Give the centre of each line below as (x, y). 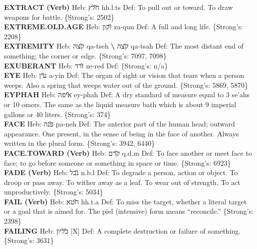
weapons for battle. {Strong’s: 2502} (59, 17)
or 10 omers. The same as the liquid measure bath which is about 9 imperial (120, 104)
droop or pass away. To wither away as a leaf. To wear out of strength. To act (122, 182)
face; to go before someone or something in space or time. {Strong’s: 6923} (118, 162)
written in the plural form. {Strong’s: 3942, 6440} (79, 143)
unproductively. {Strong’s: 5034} (54, 192)
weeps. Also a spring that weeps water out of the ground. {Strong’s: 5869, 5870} (126, 85)
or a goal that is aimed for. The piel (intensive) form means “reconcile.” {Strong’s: (129, 211)
